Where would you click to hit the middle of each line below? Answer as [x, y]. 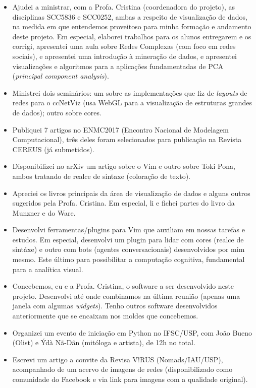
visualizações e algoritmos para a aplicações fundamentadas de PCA [118, 66]
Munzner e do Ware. [44, 212]
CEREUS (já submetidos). [53, 149]
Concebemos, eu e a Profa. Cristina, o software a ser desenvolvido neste [123, 286]
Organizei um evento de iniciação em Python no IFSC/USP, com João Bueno [132, 332]
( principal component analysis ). [61, 76]
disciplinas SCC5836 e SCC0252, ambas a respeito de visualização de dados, [130, 16]
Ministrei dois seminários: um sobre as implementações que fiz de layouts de [130, 92]
